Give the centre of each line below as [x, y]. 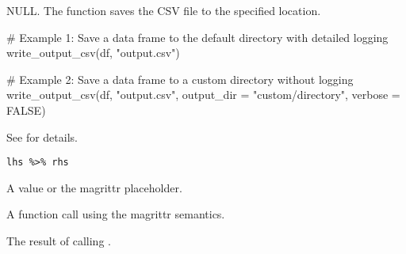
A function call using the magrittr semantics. [116, 214]
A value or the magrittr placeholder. [94, 187]
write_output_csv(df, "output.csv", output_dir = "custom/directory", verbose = [203, 95]
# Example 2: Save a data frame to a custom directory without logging [180, 79]
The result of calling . [59, 241]
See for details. [42, 136]
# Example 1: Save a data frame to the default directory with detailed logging [197, 37]
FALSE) [26, 110]
